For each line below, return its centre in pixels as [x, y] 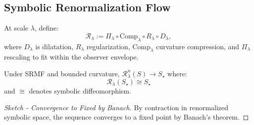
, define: [47, 28]
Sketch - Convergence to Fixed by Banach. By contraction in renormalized [116, 107]
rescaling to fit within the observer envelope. [71, 57]
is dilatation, [54, 46]
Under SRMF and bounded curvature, [62, 73]
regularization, [108, 46]
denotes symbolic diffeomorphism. [80, 91]
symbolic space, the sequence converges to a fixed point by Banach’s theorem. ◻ [127, 117]
